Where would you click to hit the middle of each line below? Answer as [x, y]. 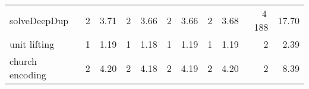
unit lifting [32, 44]
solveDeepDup [39, 20]
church [23, 61]
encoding [28, 75]
